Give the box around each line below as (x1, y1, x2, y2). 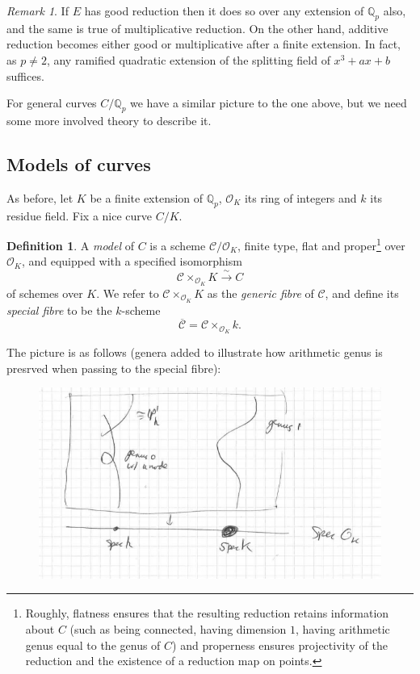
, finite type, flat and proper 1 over (237, 235, 405, 253)
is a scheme (149, 237, 206, 253)
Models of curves (6, 151, 151, 176)
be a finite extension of (90, 189, 204, 206)
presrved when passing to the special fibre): (6, 359, 221, 376)
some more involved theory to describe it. (6, 111, 212, 128)
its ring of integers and (244, 189, 357, 206)
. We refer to (96, 284, 159, 301)
